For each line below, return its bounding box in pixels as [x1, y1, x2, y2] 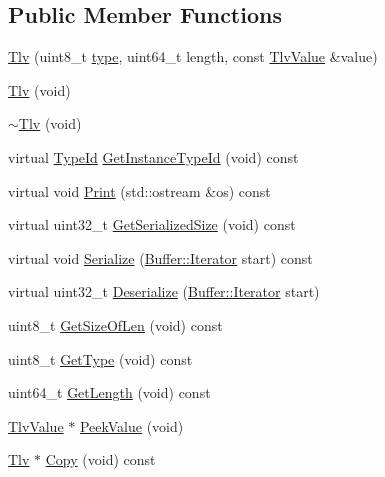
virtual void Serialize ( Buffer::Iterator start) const [8, 247, 313, 268]
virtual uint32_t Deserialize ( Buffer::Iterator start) [8, 281, 320, 302]
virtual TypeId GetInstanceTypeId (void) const [8, 146, 299, 167]
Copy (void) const [45, 449, 156, 470]
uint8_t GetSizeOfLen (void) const [8, 314, 223, 335]
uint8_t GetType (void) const [8, 348, 193, 369]
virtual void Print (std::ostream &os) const [8, 180, 271, 201]
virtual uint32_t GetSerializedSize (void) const [8, 214, 296, 235]
